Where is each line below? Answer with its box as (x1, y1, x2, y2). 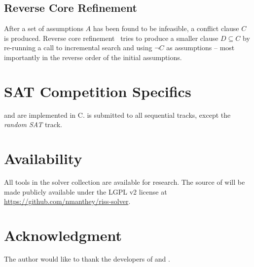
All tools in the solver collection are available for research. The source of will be (4, 177, 245, 187)
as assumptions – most (166, 42, 235, 53)
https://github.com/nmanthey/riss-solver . (4, 196, 131, 206)
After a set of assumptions (4, 23, 83, 33)
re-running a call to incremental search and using (4, 42, 152, 53)
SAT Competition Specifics (4, 81, 191, 101)
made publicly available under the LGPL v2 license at (4, 186, 167, 197)
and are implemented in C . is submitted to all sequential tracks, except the (4, 109, 231, 120)
